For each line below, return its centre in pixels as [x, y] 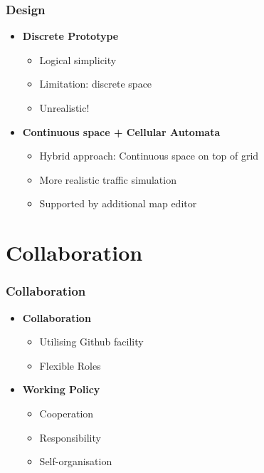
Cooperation [67, 413]
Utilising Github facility [91, 342]
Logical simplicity [78, 59]
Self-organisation [76, 461]
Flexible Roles [70, 365]
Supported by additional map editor [118, 203]
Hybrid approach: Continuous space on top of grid [149, 156]
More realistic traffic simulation [108, 179]
